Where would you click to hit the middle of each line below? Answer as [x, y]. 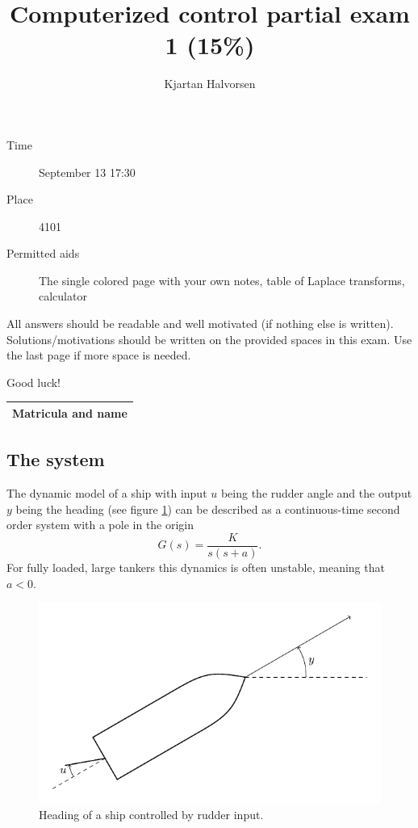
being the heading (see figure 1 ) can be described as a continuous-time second [208, 509]
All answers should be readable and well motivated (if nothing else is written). [200, 324]
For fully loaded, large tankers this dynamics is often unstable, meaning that [196, 567]
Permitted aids [43, 253]
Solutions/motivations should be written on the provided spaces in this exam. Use [209, 339]
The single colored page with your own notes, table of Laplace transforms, [222, 280]
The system [56, 459]
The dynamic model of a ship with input [107, 493]
